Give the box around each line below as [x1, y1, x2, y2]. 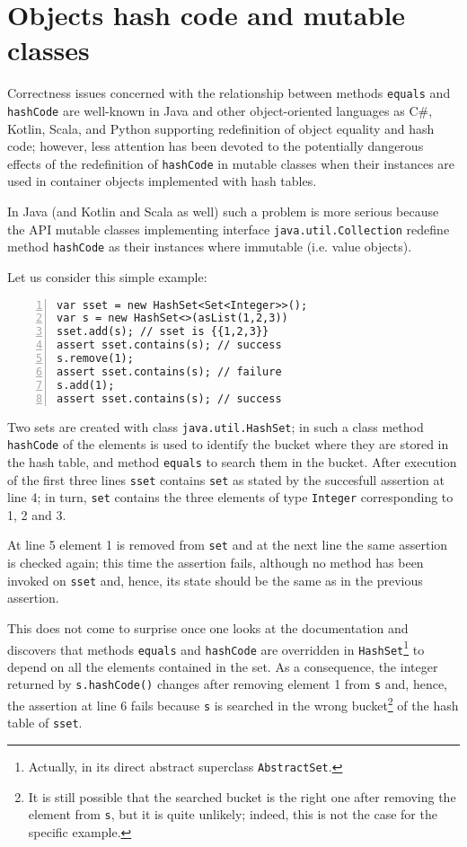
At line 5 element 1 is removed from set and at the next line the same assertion [7, 535, 448, 554]
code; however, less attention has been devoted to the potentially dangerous [7, 137, 424, 155]
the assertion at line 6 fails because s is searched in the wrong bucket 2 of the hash [7, 693, 459, 714]
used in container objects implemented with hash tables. [7, 172, 317, 190]
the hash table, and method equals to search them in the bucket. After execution [7, 452, 457, 471]
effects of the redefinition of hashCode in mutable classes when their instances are [7, 154, 455, 172]
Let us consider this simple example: [7, 267, 207, 286]
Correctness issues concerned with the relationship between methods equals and [7, 84, 451, 102]
